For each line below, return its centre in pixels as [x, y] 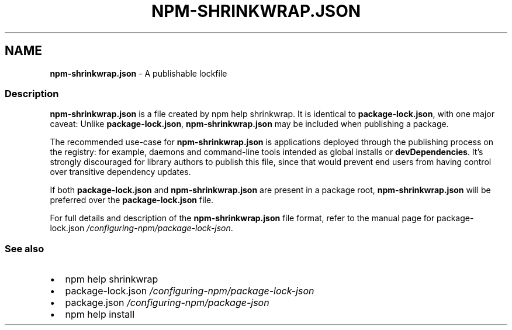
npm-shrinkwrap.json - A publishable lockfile [139, 73]
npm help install [100, 314]
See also [25, 248]
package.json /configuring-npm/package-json [167, 303]
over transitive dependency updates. [120, 172]
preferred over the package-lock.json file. [132, 200]
